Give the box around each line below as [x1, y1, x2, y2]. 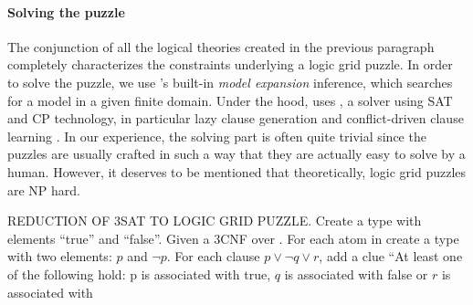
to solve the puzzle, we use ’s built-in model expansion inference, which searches [7, 72, 453, 91]
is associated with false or [284, 264, 428, 283]
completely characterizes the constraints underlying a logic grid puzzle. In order [7, 55, 453, 74]
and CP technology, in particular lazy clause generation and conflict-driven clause [7, 109, 464, 128]
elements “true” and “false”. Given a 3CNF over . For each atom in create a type [7, 228, 459, 247]
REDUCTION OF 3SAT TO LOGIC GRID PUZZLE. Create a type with [7, 211, 422, 230]
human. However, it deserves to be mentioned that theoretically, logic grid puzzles [7, 162, 467, 181]
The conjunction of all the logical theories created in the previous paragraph [7, 37, 435, 56]
